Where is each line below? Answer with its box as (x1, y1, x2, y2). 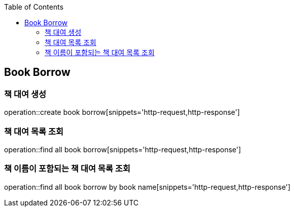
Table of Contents (4, 3, 64, 11)
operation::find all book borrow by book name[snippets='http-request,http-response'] (4, 182, 290, 191)
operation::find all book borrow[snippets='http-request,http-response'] (4, 145, 241, 154)
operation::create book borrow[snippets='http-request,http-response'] (4, 108, 240, 117)
